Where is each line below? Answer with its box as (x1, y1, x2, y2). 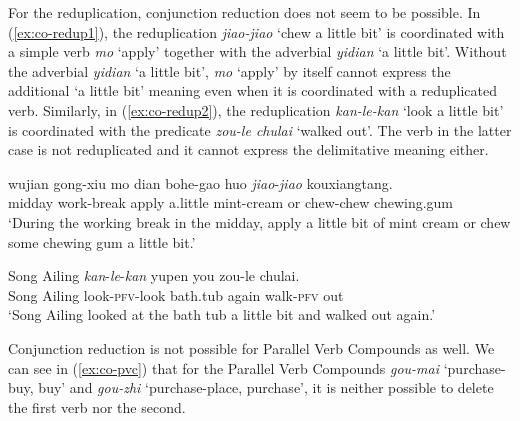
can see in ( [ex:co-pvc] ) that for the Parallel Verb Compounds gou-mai (8, 357, 440, 378)
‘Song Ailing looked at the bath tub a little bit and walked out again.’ (8, 304, 436, 325)
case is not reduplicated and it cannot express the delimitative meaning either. (8, 139, 489, 160)
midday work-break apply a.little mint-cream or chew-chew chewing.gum (8, 192, 454, 213)
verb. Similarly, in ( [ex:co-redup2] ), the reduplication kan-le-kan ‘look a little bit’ (8, 99, 504, 120)
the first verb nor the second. (8, 396, 186, 417)
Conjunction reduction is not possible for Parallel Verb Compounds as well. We (8, 337, 495, 358)
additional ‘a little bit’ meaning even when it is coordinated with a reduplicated (8, 80, 498, 101)
